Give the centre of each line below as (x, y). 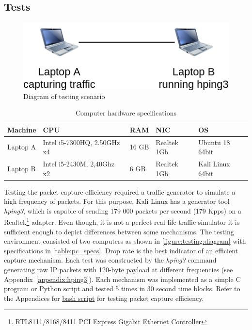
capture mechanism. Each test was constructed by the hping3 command (110, 260)
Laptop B (22, 168)
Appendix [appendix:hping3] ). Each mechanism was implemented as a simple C (122, 279)
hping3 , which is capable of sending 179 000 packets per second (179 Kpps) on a (123, 210)
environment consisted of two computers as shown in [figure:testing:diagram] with (125, 241)
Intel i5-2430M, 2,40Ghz (79, 163)
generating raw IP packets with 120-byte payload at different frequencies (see (118, 270)
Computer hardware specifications (126, 113)
